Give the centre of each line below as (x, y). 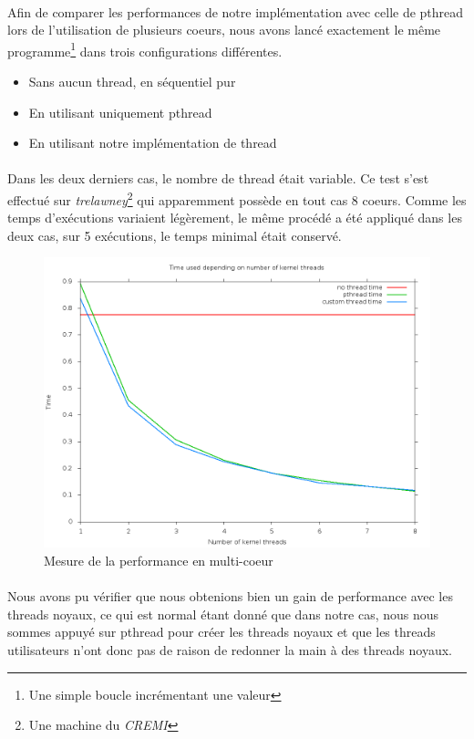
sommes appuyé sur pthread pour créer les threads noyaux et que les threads (222, 632)
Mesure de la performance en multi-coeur (159, 561)
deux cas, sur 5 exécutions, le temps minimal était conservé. (175, 235)
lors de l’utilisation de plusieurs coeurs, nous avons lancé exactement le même (224, 30)
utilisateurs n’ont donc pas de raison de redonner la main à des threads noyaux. (230, 650)
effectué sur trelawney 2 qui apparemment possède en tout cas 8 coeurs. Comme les (237, 198)
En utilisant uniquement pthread (120, 112)
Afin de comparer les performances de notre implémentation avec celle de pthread (236, 11)
